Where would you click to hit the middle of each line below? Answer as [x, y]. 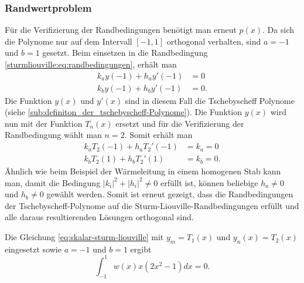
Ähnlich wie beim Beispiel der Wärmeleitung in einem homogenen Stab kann [143, 171]
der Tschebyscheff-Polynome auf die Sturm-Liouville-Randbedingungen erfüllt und [152, 205]
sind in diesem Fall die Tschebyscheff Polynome [210, 100]
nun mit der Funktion [44, 123]
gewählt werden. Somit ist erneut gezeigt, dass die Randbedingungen [170, 194]
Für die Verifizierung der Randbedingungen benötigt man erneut [121, 30]
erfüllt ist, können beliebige [209, 182]
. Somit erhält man [158, 135]
